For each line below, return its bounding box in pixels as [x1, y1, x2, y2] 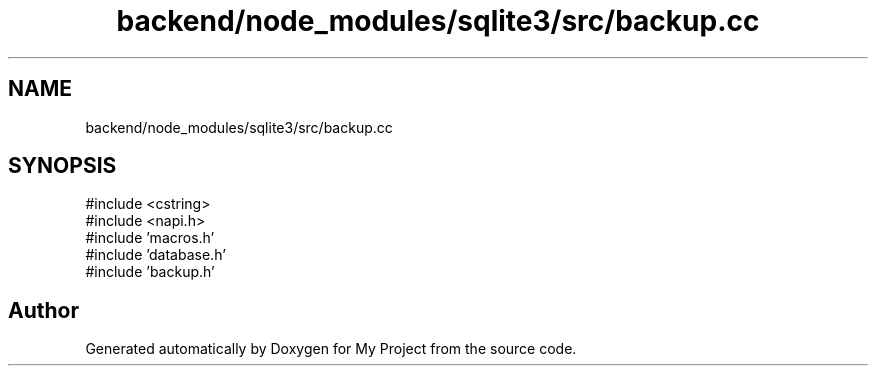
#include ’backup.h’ [85, 263, 215, 281]
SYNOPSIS [8, 153, 117, 179]
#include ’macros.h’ [85, 229, 215, 247]
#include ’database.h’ [85, 246, 226, 264]
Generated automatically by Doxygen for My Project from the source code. [85, 340, 577, 358]
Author [8, 297, 79, 323]
